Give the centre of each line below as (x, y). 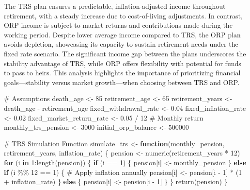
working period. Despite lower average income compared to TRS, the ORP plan (122, 34)
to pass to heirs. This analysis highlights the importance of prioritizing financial (122, 73)
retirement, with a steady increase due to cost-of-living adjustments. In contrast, (123, 15)
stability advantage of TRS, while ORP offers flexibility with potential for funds (123, 63)
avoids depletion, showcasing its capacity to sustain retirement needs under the (121, 44)
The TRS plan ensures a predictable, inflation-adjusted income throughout (115, 6)
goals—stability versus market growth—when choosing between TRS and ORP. (122, 82)
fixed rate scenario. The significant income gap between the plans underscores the (125, 53)
